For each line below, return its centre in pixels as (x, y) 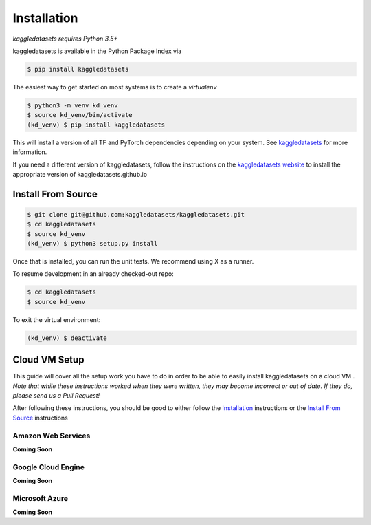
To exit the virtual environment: (57, 319)
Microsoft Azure (41, 498)
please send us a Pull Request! (56, 395)
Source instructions (41, 418)
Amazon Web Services (52, 436)
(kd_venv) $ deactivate (67, 338)
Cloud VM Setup (48, 360)
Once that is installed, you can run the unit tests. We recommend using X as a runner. (133, 261)
